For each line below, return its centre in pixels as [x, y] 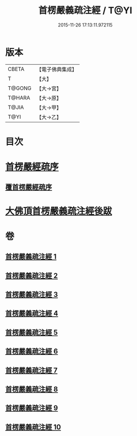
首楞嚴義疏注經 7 [31, 370]
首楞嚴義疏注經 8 [32, 389]
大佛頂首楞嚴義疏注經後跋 [59, 211]
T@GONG [20, 88]
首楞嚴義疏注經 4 [32, 313]
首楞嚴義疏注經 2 [32, 276]
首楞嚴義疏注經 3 [32, 294]
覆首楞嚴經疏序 [29, 187]
